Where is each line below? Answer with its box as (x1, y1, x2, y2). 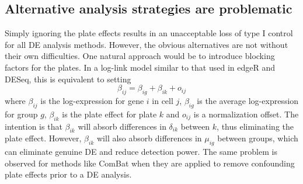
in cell (152, 94, 173, 106)
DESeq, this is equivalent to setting (5, 72, 131, 85)
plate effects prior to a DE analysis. (5, 168, 132, 180)
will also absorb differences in (96, 132, 202, 144)
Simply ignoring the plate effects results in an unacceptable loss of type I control (5, 27, 293, 39)
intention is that (5, 120, 62, 132)
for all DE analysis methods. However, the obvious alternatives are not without (5, 38, 288, 50)
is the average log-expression (197, 94, 299, 106)
